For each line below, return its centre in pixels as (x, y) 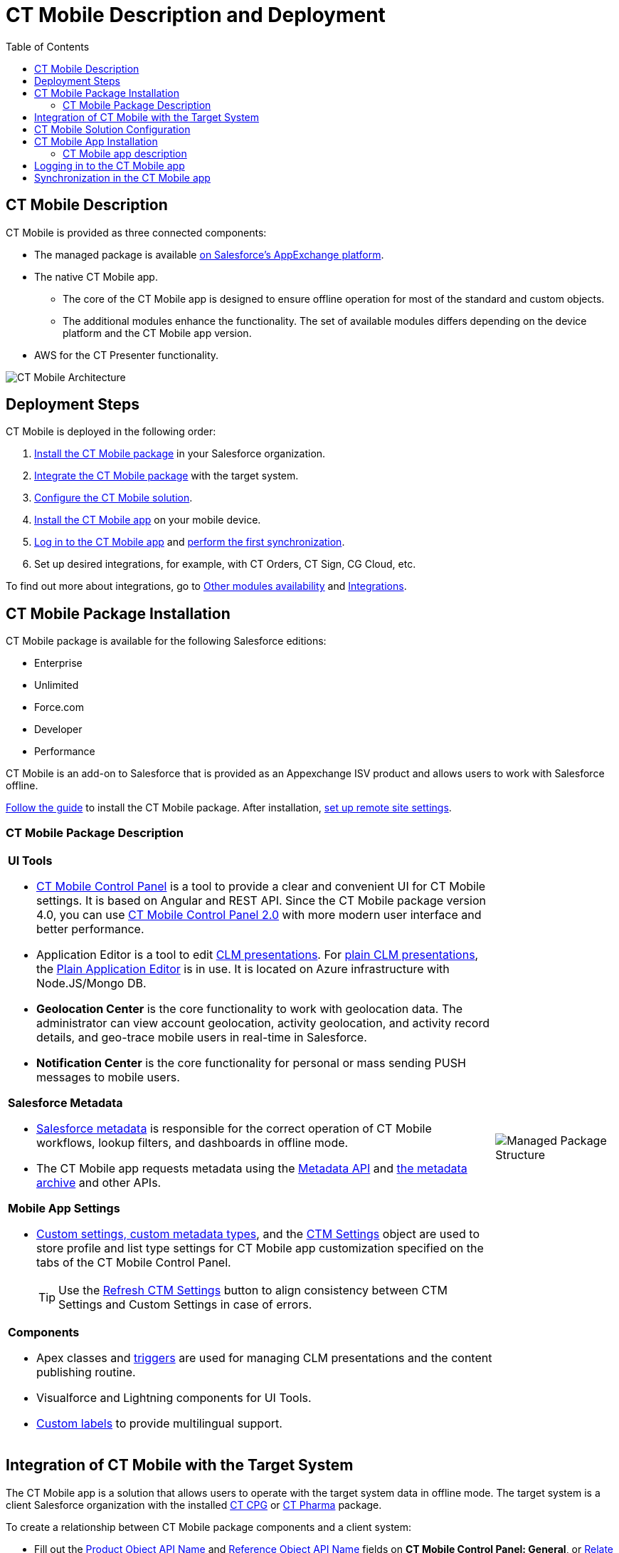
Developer (58, 729)
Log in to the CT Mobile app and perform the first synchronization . (190, 542)
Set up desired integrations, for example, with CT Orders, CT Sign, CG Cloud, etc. (225, 564)
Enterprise (58, 663)
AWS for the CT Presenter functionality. (127, 355)
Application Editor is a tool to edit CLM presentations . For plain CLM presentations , (258, 955)
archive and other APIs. (99, 1183)
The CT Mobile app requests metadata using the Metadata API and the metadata (252, 1169)
